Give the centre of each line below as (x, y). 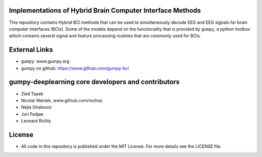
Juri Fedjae (32, 114)
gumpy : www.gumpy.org (45, 61)
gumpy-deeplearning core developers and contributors (94, 82)
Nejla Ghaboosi (36, 107)
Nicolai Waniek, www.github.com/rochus (62, 100)
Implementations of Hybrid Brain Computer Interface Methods (105, 10)
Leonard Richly (36, 121)
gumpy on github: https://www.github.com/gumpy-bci (75, 68)
